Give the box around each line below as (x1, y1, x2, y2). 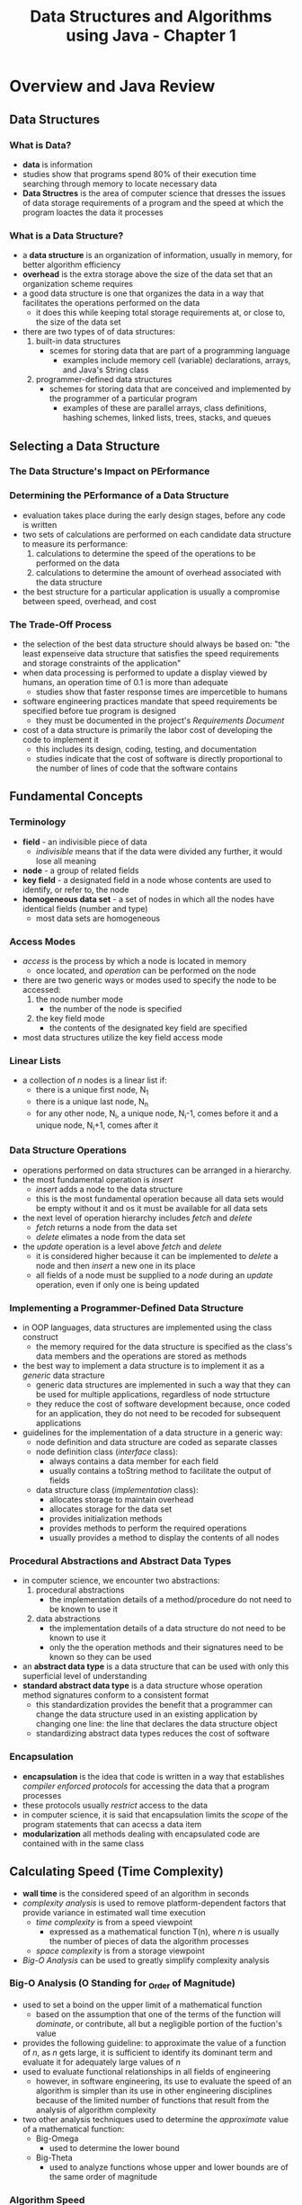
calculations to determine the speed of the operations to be (35, 548, 256, 558)
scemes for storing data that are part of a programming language (49, 345, 290, 356)
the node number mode (35, 994, 124, 1004)
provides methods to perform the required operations (49, 1522, 247, 1534)
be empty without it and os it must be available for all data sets (35, 1202, 268, 1213)
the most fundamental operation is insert (22, 1174, 173, 1184)
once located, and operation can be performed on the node (35, 965, 256, 977)
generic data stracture (22, 1370, 105, 1381)
